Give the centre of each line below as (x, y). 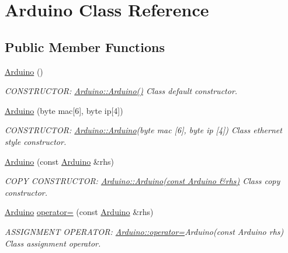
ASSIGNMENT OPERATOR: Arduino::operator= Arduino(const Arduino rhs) (144, 231)
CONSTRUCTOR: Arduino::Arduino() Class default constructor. (121, 91)
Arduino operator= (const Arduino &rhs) (79, 212)
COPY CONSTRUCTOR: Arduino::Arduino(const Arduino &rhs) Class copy (143, 181)
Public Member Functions (85, 46)
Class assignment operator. (53, 243)
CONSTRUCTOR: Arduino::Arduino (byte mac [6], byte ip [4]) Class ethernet (143, 130)
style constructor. (36, 141)
